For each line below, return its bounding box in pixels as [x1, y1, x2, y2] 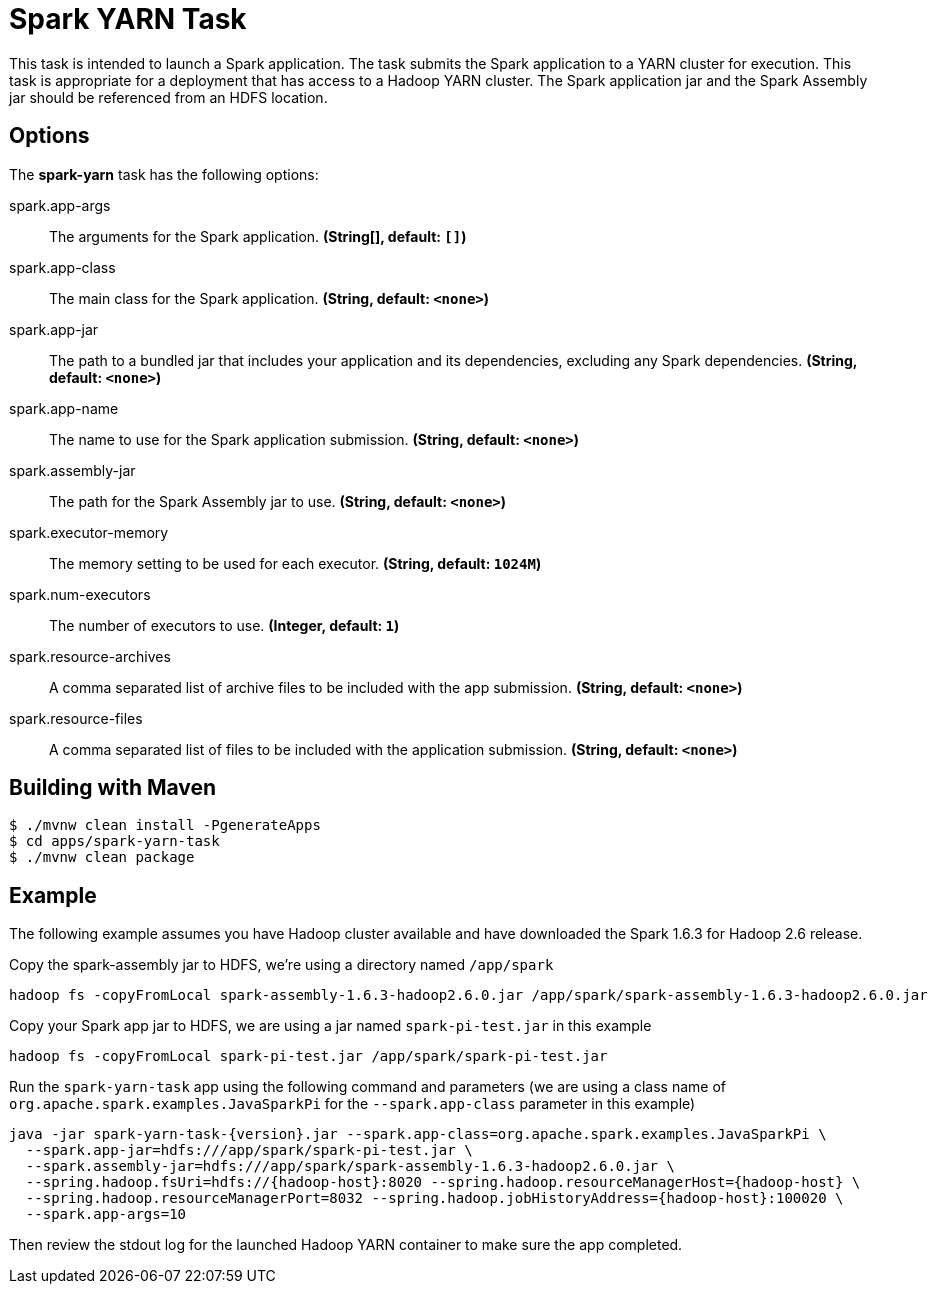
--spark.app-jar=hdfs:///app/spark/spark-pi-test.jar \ [25, 1142, 473, 1159]
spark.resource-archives [9, 647, 171, 665]
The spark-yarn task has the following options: [9, 165, 319, 183]
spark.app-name [9, 399, 119, 417]
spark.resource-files [9, 709, 143, 727]
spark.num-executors [9, 585, 151, 603]
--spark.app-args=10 [25, 1206, 187, 1223]
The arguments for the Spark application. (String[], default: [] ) [49, 227, 467, 245]
